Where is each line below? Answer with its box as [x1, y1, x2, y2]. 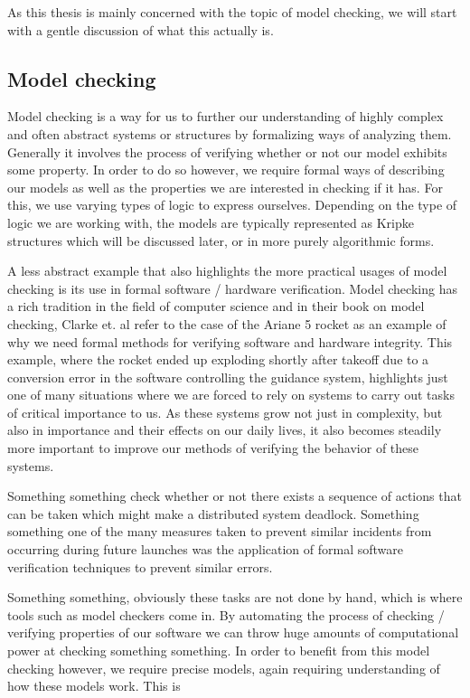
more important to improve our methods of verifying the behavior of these [7, 439, 419, 457]
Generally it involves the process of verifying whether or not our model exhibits [7, 142, 447, 161]
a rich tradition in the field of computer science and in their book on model [7, 297, 425, 316]
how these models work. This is [7, 676, 181, 695]
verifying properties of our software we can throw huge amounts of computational [7, 623, 459, 642]
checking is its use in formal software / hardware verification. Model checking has [7, 278, 457, 297]
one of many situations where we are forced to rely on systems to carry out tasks [7, 385, 455, 404]
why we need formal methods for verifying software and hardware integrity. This [7, 332, 453, 351]
